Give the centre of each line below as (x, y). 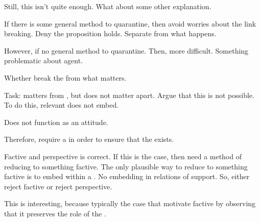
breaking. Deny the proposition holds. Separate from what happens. (110, 33)
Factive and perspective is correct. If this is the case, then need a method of (123, 156)
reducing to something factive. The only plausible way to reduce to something (126, 166)
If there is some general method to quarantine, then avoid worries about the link (130, 23)
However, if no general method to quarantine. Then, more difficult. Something (126, 50)
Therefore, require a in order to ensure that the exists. (89, 139)
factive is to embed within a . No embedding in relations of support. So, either (127, 176)
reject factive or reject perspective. (58, 186)
